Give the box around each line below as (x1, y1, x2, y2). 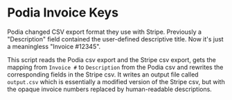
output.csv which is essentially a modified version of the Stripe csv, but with (7, 77, 225, 86)
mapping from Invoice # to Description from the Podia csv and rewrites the (7, 63, 224, 71)
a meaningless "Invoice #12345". (7, 42, 101, 50)
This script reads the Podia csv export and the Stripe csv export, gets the (7, 55, 216, 63)
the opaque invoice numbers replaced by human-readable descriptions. (7, 85, 213, 93)
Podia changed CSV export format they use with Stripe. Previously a (7, 28, 202, 36)
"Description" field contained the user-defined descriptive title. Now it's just (7, 34, 224, 43)
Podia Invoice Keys (7, 5, 119, 21)
